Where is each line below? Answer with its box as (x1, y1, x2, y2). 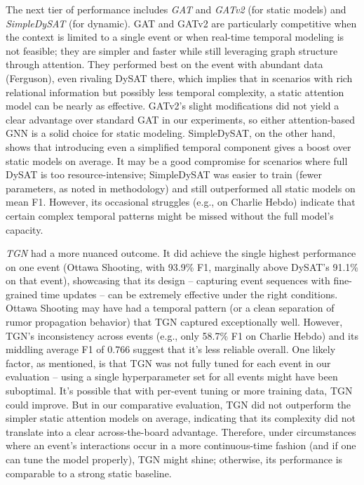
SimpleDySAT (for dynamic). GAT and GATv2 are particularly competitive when (6, 15, 357, 30)
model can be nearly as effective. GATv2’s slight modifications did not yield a (6, 98, 339, 113)
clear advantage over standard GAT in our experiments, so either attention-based (6, 112, 356, 126)
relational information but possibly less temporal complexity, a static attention (6, 84, 344, 99)
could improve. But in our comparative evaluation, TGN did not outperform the (6, 397, 351, 411)
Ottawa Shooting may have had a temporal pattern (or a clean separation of (6, 300, 335, 315)
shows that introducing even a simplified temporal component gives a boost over (6, 139, 351, 154)
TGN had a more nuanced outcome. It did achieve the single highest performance (6, 246, 356, 260)
